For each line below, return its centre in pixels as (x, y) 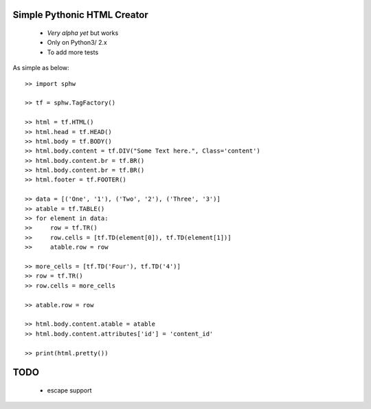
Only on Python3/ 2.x (77, 43)
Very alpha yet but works (83, 33)
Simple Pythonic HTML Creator (80, 15)
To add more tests (73, 52)
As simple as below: (41, 68)
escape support (69, 390)
